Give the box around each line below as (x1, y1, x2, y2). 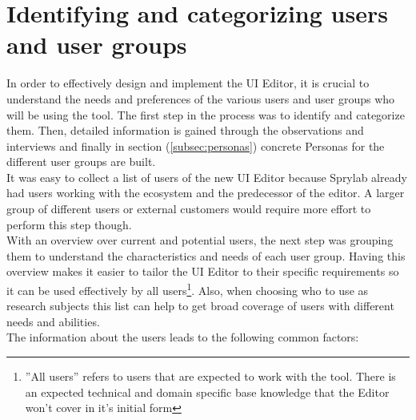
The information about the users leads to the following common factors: (6, 329, 359, 345)
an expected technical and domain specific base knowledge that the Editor (25, 383, 390, 400)
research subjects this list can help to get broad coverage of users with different (6, 297, 394, 314)
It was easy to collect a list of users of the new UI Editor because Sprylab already (6, 168, 407, 185)
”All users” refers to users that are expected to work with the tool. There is (25, 368, 396, 385)
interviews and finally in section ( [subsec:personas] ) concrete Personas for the (6, 137, 385, 154)
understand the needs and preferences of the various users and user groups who (6, 90, 395, 107)
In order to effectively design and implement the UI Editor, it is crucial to (6, 75, 370, 91)
